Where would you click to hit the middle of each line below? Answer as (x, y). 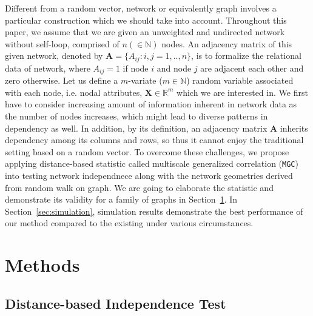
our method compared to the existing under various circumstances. (129, 223)
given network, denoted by (54, 55)
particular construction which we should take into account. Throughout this (146, 20)
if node (136, 68)
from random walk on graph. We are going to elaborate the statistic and (139, 187)
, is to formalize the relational (246, 55)
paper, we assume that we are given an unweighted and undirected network (145, 32)
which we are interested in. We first (242, 92)
